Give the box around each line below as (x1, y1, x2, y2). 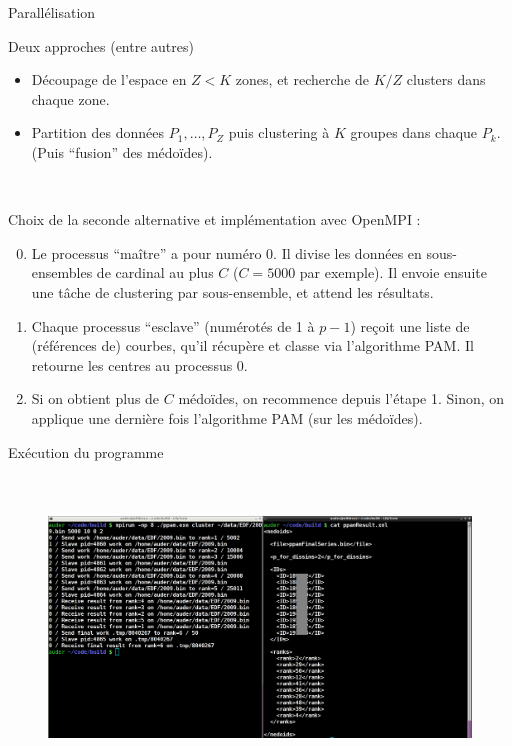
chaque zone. (31, 88, 110, 109)
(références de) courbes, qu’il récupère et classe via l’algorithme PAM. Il (31, 335, 474, 356)
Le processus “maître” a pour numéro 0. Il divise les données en (31, 242, 422, 263)
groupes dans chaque (350, 122, 478, 143)
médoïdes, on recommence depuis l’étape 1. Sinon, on (178, 388, 505, 409)
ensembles (31, 262, 93, 283)
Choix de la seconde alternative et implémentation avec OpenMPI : (8, 209, 421, 230)
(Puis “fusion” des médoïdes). (31, 141, 213, 162)
